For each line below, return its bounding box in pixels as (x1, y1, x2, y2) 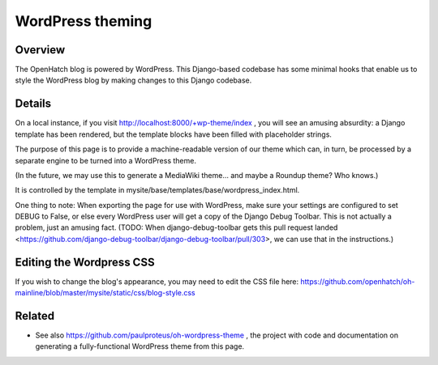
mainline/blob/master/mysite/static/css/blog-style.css (15, 288, 196, 298)
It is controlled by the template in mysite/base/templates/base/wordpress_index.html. (15, 185, 300, 195)
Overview (15, 43, 66, 57)
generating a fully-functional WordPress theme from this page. (35, 342, 245, 351)
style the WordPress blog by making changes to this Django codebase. (15, 75, 252, 85)
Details (15, 97, 52, 111)
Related (15, 308, 55, 323)
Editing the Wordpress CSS (15, 255, 155, 269)
